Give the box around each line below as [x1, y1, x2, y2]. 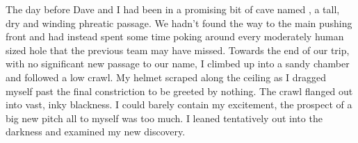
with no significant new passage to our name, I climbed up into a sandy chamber [6, 56, 350, 71]
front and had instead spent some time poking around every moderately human [6, 29, 344, 44]
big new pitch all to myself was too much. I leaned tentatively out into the [6, 110, 323, 125]
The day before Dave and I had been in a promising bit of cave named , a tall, [6, 2, 340, 16]
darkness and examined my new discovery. [6, 124, 186, 139]
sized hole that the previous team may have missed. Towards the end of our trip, [6, 42, 350, 57]
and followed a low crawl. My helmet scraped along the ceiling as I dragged [6, 69, 327, 84]
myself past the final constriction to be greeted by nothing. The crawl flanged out [6, 83, 353, 98]
